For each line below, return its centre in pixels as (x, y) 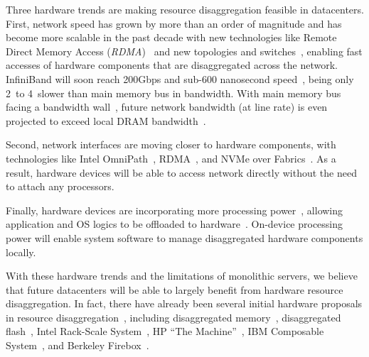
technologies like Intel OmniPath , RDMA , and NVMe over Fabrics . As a (171, 158)
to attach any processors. (60, 186)
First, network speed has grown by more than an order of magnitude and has (174, 23)
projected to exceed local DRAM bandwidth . (106, 120)
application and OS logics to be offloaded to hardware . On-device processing (175, 224)
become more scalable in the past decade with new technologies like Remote (171, 37)
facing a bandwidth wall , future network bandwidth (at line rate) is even (167, 107)
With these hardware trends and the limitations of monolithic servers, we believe (182, 276)
